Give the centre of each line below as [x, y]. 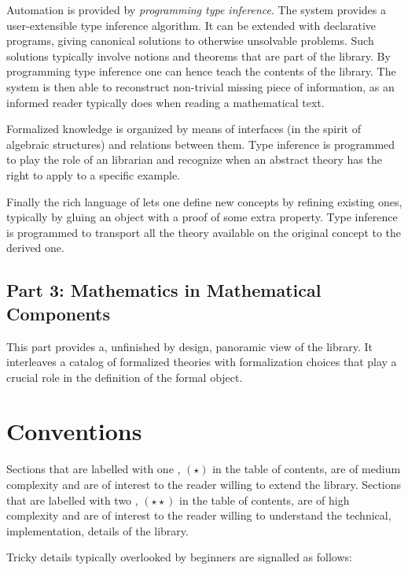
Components [58, 313]
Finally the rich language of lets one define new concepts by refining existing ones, [204, 201]
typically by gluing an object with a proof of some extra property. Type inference [202, 217]
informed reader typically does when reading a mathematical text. [165, 102]
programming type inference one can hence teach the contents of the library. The [201, 71]
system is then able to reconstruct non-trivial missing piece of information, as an [200, 86]
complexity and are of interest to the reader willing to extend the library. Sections [204, 484]
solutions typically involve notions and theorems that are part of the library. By [198, 56]
